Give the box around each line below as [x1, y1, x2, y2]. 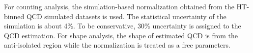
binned [4, 11, 25, 21]
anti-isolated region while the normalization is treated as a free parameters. [4, 40, 230, 50]
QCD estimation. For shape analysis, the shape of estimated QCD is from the [4, 30, 238, 40]
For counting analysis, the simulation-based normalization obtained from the [4, 1, 234, 11]
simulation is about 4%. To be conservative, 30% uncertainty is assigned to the [4, 21, 241, 31]
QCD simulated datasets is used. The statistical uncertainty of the [26, 11, 226, 21]
